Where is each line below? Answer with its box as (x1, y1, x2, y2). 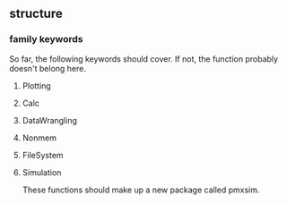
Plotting (22, 80, 51, 91)
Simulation (22, 166, 62, 177)
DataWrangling (22, 115, 78, 125)
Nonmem (22, 132, 57, 143)
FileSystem (22, 149, 65, 160)
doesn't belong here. (9, 63, 87, 73)
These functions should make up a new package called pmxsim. (22, 184, 260, 195)
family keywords (9, 33, 83, 46)
